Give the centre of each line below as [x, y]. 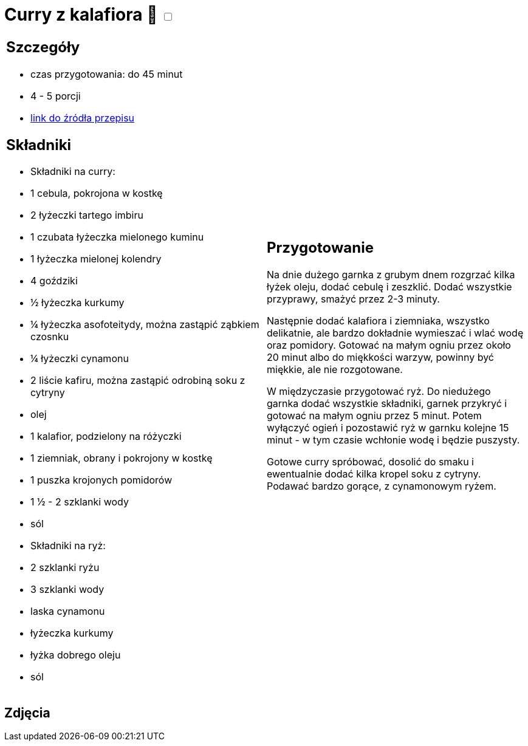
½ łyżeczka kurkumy [77, 303]
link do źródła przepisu [83, 118]
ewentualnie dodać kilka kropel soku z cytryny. [374, 474]
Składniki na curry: [73, 172]
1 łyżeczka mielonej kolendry [96, 259]
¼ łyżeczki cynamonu [80, 359]
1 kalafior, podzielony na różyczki [106, 436]
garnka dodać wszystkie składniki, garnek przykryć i [387, 404]
